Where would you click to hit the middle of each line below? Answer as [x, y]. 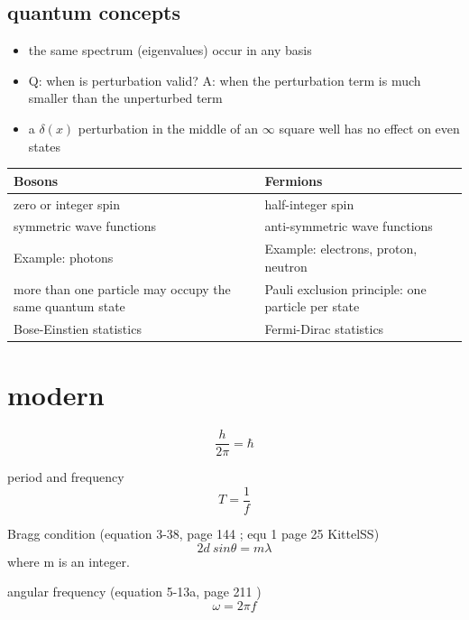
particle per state [312, 306]
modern [56, 395]
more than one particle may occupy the [122, 288]
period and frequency [66, 477]
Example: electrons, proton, [341, 249]
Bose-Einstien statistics [78, 329]
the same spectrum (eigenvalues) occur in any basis [170, 50]
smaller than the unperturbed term [125, 98]
